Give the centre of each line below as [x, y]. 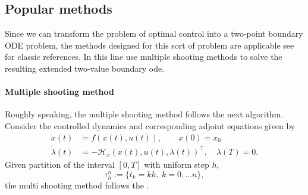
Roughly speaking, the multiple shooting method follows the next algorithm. [144, 114]
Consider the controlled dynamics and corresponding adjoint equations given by [150, 125]
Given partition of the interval [60, 164]
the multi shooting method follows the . [77, 185]
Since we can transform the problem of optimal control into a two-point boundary [154, 33]
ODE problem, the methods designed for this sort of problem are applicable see [150, 45]
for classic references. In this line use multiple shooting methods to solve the [144, 57]
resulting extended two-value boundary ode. [85, 68]
